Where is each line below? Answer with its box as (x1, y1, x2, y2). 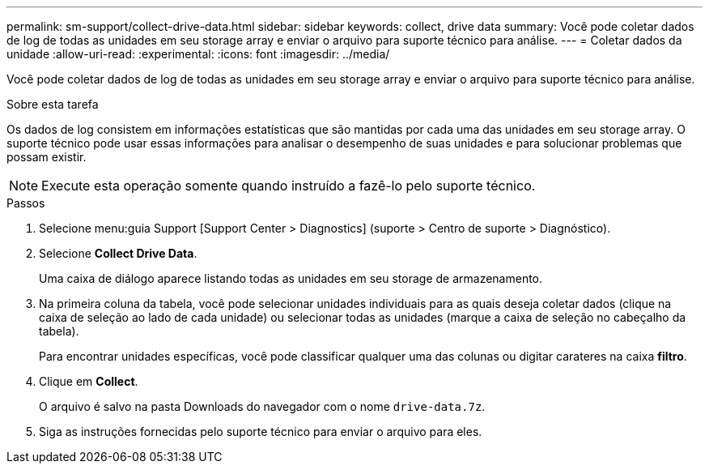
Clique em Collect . (39, 374, 138, 388)
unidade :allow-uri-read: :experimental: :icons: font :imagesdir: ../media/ (6, 47, 390, 61)
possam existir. (6, 150, 87, 164)
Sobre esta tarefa (6, 97, 99, 111)
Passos (6, 196, 45, 210)
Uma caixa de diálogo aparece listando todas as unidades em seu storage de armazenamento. (39, 271, 543, 285)
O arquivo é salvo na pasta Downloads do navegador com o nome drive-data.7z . (39, 399, 486, 413)
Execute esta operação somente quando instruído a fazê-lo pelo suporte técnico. (41, 177, 536, 194)
